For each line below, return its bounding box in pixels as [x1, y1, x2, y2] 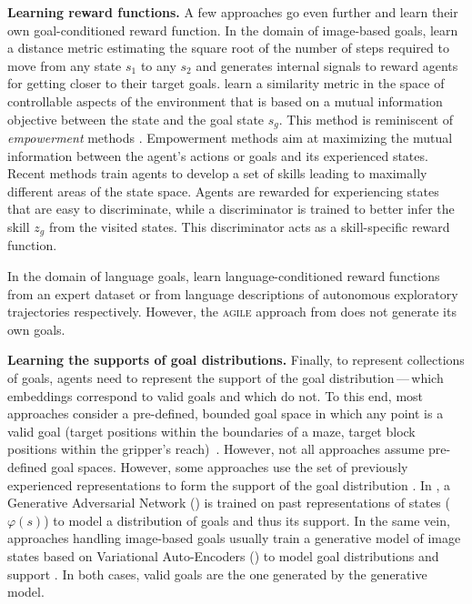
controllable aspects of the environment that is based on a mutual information [7, 91, 443, 110]
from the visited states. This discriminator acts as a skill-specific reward [48, 216, 450, 236]
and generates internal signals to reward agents [196, 55, 458, 75]
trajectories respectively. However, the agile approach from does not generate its [7, 302, 457, 321]
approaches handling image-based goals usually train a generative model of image [7, 528, 461, 548]
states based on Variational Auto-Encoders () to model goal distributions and [7, 546, 439, 565]
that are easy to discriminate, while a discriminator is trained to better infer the [7, 199, 455, 218]
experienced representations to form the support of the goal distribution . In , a [7, 475, 451, 494]
